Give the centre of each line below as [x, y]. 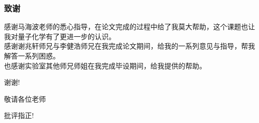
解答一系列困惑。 [32, 56]
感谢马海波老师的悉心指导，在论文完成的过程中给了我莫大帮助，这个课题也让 [129, 27]
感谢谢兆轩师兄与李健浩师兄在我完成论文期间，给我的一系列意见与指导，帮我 [129, 46]
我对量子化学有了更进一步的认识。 [60, 36]
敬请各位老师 [25, 98]
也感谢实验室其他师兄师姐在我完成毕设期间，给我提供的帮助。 [105, 65]
